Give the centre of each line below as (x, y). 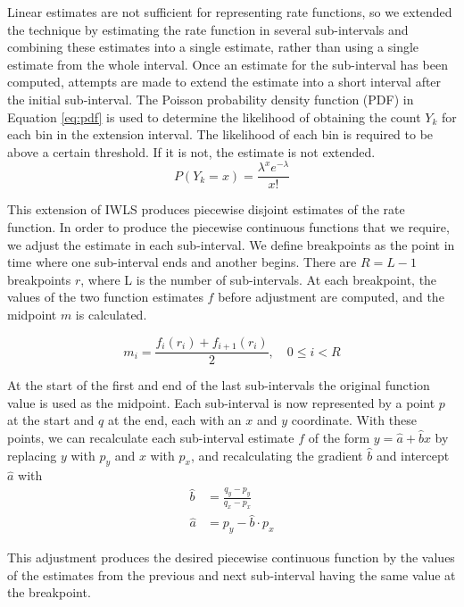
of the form (339, 437)
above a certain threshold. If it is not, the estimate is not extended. (191, 151)
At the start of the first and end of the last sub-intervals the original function (219, 385)
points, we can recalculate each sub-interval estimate (151, 437)
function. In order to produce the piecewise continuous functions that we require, (228, 227)
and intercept (413, 455)
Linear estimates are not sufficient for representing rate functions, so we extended (230, 12)
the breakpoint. (49, 592)
